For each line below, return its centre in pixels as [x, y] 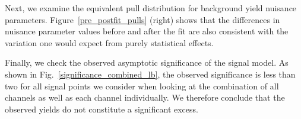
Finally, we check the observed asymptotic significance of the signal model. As [147, 62]
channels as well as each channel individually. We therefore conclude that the [145, 97]
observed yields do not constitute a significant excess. [102, 109]
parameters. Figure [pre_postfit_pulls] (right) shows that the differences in [142, 19]
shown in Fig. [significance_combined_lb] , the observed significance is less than [150, 74]
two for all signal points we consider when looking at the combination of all [142, 86]
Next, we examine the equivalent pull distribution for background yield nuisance [151, 8]
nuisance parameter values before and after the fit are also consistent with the [147, 31]
